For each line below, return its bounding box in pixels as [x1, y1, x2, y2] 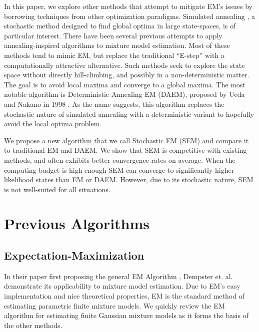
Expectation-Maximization [4, 248, 144, 263]
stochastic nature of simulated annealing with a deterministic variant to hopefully [4, 108, 254, 119]
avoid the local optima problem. [4, 118, 102, 129]
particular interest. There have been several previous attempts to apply [4, 30, 222, 40]
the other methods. [4, 320, 62, 330]
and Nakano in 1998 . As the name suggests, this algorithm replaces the [4, 98, 224, 109]
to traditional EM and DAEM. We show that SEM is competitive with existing [4, 145, 247, 155]
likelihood [4, 174, 34, 185]
